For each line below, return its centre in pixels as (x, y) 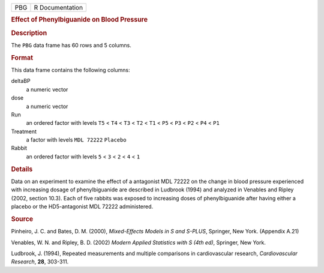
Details (22, 169)
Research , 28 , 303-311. (40, 262)
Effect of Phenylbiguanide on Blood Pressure (79, 20)
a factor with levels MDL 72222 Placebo (76, 140)
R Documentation (58, 7)
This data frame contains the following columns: (70, 70)
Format (22, 58)
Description (29, 33)
